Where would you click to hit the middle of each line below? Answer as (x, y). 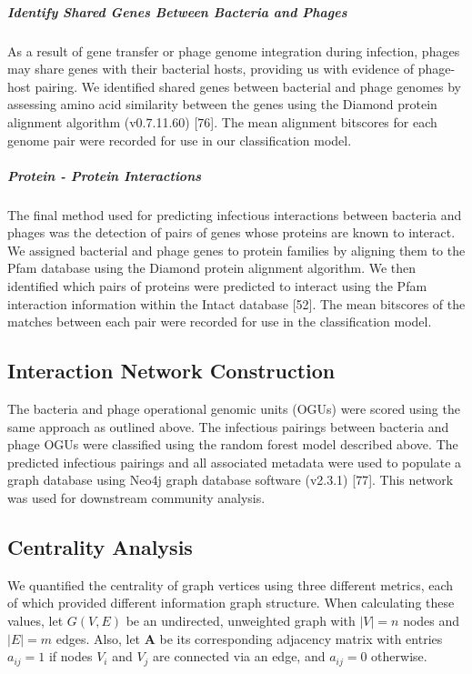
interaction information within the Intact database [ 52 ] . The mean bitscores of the (236, 303)
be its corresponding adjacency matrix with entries (301, 638)
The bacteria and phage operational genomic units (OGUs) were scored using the (234, 409)
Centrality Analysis (100, 547)
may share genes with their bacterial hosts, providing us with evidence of (211, 69)
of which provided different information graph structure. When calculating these (231, 603)
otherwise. (399, 656)
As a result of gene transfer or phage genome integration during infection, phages (234, 50)
